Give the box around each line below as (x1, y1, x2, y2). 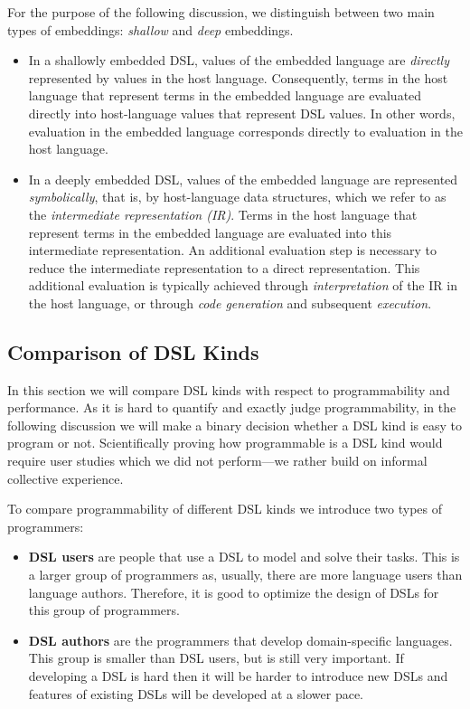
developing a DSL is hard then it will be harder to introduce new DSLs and (28, 666, 448, 685)
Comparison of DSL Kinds (7, 337, 259, 365)
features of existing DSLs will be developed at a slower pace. (28, 684, 363, 703)
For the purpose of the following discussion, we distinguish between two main (7, 3, 435, 21)
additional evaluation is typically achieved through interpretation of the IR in (28, 276, 457, 295)
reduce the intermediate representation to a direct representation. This (28, 258, 420, 277)
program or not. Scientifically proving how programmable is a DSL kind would (7, 433, 443, 452)
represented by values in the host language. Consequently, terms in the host (28, 68, 448, 87)
